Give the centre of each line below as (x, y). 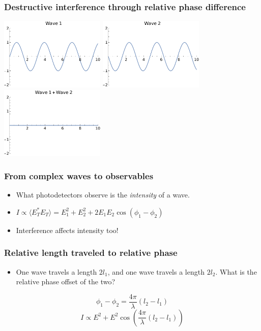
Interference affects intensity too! (67, 230)
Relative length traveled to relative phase (91, 253)
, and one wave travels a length (156, 271)
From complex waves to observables (79, 175)
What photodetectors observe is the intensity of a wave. (103, 195)
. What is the (236, 271)
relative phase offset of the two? (66, 282)
